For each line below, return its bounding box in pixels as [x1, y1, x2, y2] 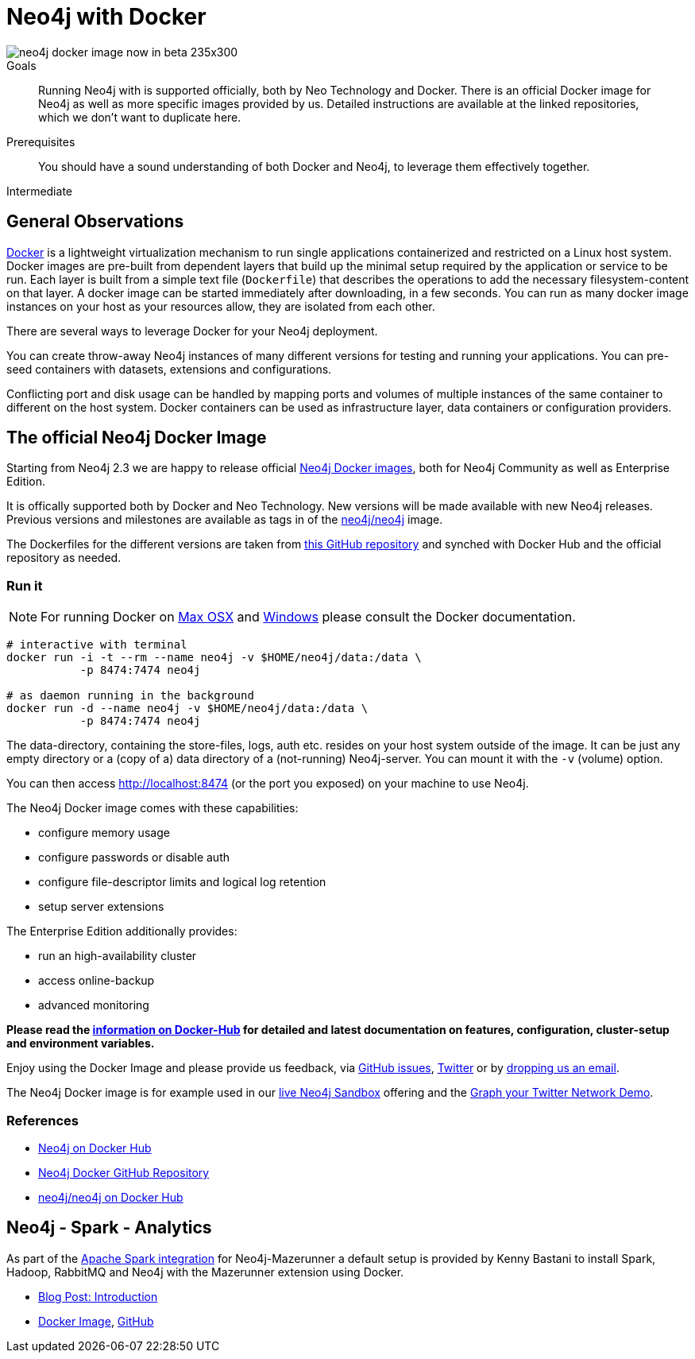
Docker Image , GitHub [38, 1314, 154, 1328]
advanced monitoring [38, 998, 149, 1012]
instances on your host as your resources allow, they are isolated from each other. [6, 299, 435, 313]
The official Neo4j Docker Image [6, 428, 267, 448]
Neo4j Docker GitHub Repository [38, 1165, 210, 1179]
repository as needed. [6, 551, 122, 565]
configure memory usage [38, 826, 170, 840]
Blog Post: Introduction [38, 1289, 158, 1303]
